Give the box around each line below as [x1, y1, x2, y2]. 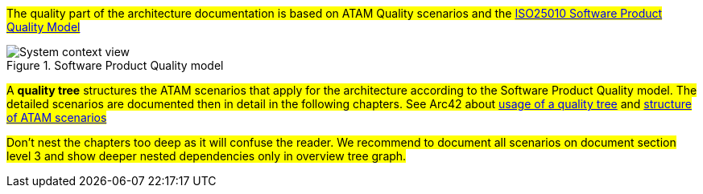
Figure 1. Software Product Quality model [6, 59, 224, 72]
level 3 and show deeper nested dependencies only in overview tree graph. [6, 149, 407, 163]
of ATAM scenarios [6, 111, 107, 124]
